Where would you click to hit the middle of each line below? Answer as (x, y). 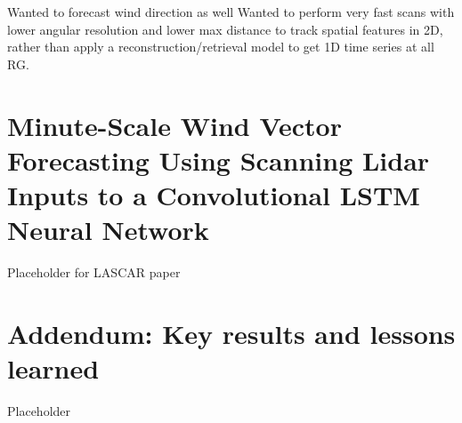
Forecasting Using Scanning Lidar (219, 160)
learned (53, 368)
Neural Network (108, 230)
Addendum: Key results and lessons (231, 333)
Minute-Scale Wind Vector (174, 125)
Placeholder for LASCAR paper (94, 272)
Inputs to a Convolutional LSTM (214, 194)
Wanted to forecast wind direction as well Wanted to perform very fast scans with (231, 12)
